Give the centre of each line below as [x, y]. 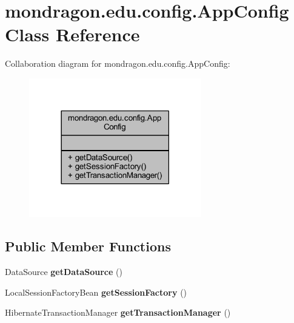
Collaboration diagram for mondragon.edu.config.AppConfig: [118, 63]
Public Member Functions [88, 246]
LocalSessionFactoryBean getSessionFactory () [96, 292]
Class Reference [72, 34]
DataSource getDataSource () [64, 272]
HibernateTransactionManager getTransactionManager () [118, 312]
